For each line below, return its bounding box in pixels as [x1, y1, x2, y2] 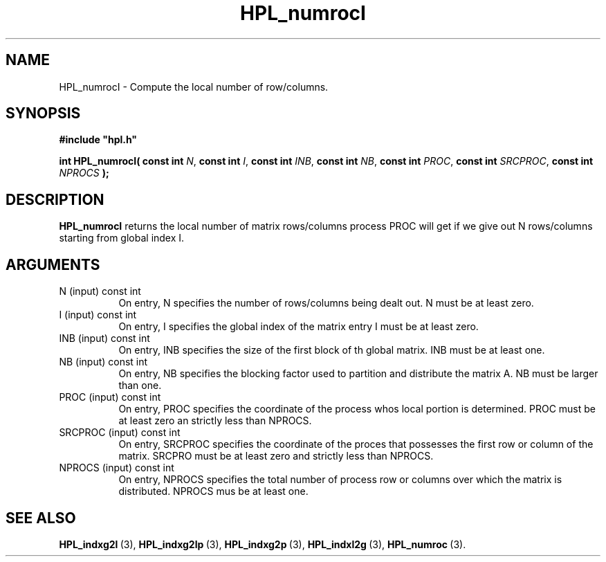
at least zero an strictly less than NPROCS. [118, 415, 312, 427]
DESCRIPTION [6, 190, 104, 208]
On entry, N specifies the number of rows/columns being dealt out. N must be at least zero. [118, 297, 534, 309]
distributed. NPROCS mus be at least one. [118, 485, 309, 498]
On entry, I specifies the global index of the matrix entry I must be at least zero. [118, 320, 479, 333]
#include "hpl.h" [59, 134, 138, 146]
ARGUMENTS [6, 255, 100, 273]
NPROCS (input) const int [59, 462, 174, 474]
